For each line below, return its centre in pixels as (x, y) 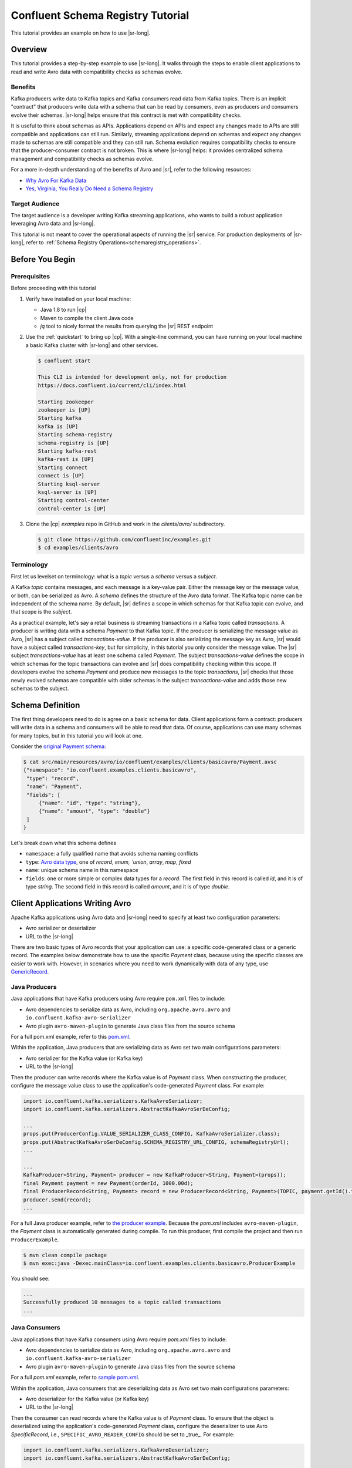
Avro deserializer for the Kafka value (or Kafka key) (87, 1399)
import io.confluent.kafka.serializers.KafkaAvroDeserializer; (116, 1450)
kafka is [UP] (58, 426)
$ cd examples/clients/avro (78, 548)
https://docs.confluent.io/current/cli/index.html (112, 385)
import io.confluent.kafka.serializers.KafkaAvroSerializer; (113, 1101)
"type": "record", (53, 778)
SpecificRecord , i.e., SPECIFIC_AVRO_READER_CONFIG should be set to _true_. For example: (123, 1434)
